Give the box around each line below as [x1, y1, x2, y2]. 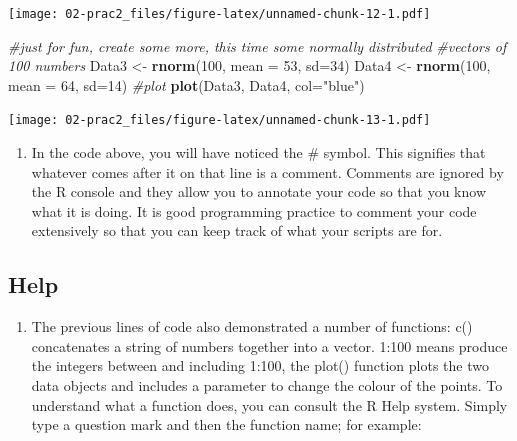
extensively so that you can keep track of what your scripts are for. [31, 220, 443, 241]
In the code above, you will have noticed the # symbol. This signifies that [31, 142, 486, 163]
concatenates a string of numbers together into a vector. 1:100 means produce [31, 335, 508, 356]
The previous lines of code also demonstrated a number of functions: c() [31, 316, 473, 337]
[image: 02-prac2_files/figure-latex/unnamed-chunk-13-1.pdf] [8, 113, 431, 128]
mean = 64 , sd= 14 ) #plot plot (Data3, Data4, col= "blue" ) [8, 74, 365, 95]
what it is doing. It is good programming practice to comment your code [31, 200, 477, 221]
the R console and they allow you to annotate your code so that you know [31, 181, 486, 202]
